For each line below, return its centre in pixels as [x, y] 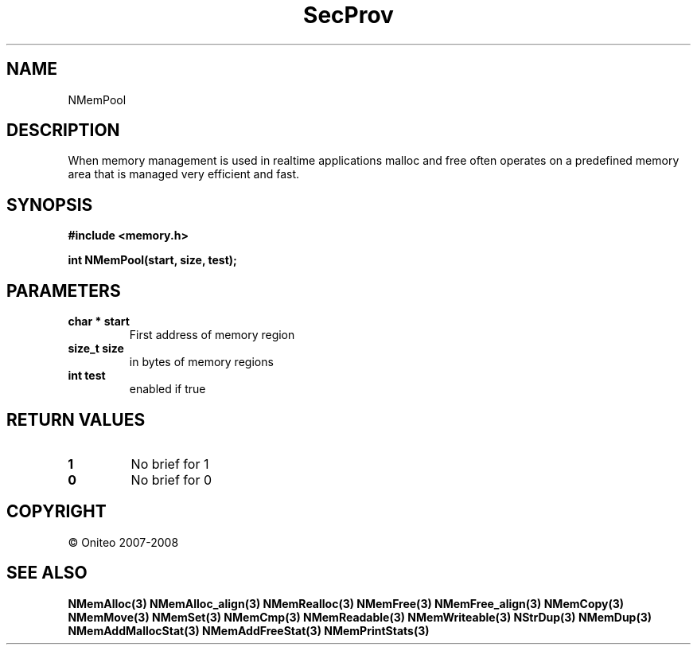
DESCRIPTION [63, 131]
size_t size [96, 349]
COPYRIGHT [56, 512]
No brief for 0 [171, 479]
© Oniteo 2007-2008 [123, 542]
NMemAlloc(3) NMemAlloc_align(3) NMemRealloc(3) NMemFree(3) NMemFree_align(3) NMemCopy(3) [346, 603]
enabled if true [167, 389]
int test [87, 376]
